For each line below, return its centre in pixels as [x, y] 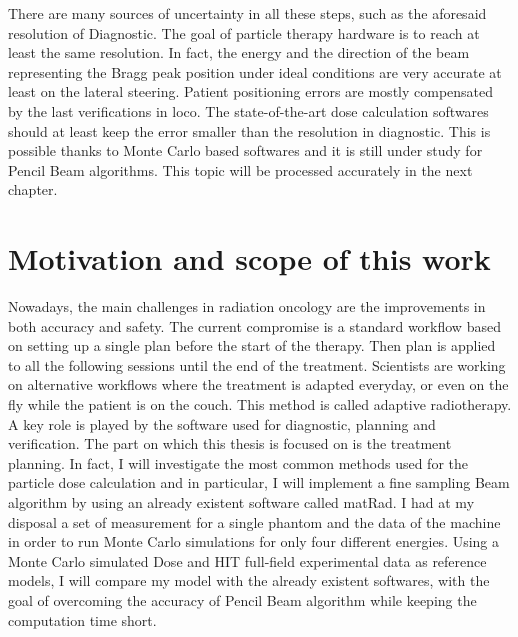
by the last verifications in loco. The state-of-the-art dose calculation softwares [248, 110]
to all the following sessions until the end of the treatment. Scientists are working [257, 364]
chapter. [33, 189]
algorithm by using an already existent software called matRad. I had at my [241, 502]
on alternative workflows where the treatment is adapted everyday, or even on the [258, 384]
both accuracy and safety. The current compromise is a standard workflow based [254, 325]
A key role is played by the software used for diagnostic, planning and [222, 423]
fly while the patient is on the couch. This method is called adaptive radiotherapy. [260, 404]
